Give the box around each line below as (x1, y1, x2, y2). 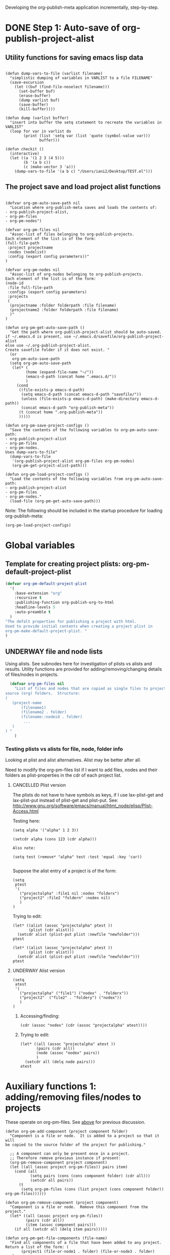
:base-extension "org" (14, 591, 62, 596)
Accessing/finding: (20, 1013, 60, 1019)
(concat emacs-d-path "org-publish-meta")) (21, 405, 114, 410)
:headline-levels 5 (14, 605, 56, 610)
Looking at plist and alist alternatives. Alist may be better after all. (5, 757, 142, 763)
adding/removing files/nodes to (5, 1091, 142, 1103)
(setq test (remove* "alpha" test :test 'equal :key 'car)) (12, 854, 142, 860)
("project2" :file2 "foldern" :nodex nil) (19, 895, 110, 900)
